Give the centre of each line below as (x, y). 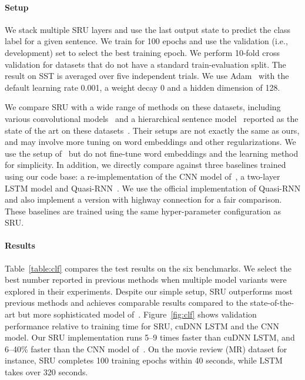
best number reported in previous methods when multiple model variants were (146, 280)
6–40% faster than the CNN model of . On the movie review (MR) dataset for (146, 348)
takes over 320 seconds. (46, 372)
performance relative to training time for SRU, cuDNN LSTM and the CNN (142, 326)
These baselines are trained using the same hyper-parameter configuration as (143, 211)
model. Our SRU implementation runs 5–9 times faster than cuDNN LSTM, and (150, 337)
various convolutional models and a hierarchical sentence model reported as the (152, 118)
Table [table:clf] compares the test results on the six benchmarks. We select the (148, 268)
